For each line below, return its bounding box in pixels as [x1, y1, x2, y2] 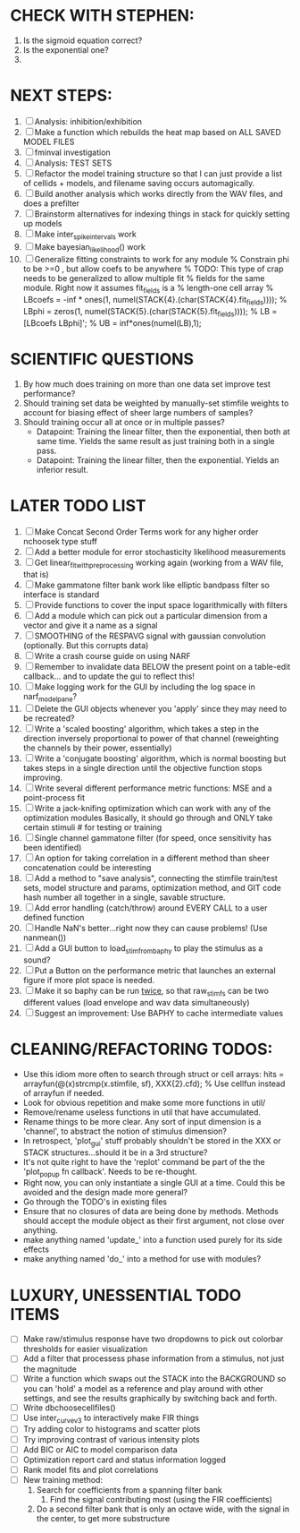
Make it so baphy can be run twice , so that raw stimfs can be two [34, 986, 269, 998]
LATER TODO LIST [10, 495, 146, 516]
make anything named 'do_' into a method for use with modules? [22, 1254, 262, 1264]
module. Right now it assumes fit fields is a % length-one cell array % [22, 283, 274, 295]
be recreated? [22, 713, 75, 724]
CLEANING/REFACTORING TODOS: [10, 1040, 273, 1059]
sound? [22, 955, 51, 965]
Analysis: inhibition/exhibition [34, 116, 142, 126]
